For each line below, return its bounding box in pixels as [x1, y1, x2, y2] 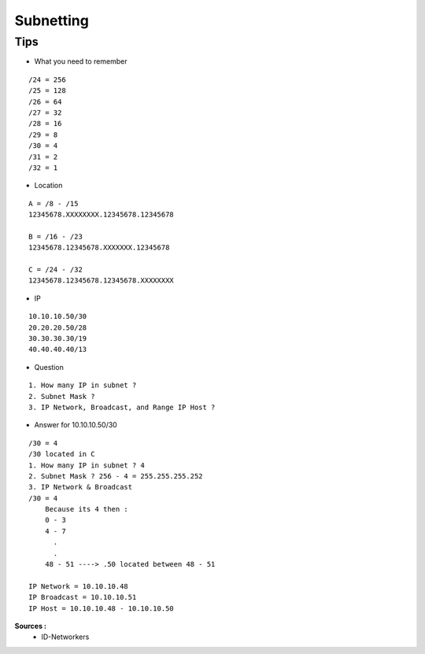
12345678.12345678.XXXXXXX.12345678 [28, 243, 170, 252]
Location [34, 181, 63, 190]
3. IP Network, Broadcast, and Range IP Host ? [28, 402, 216, 412]
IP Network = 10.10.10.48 [28, 582, 129, 590]
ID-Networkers [41, 632, 90, 641]
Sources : [14, 621, 47, 630]
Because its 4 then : [44, 504, 129, 514]
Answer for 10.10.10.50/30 [34, 420, 117, 430]
